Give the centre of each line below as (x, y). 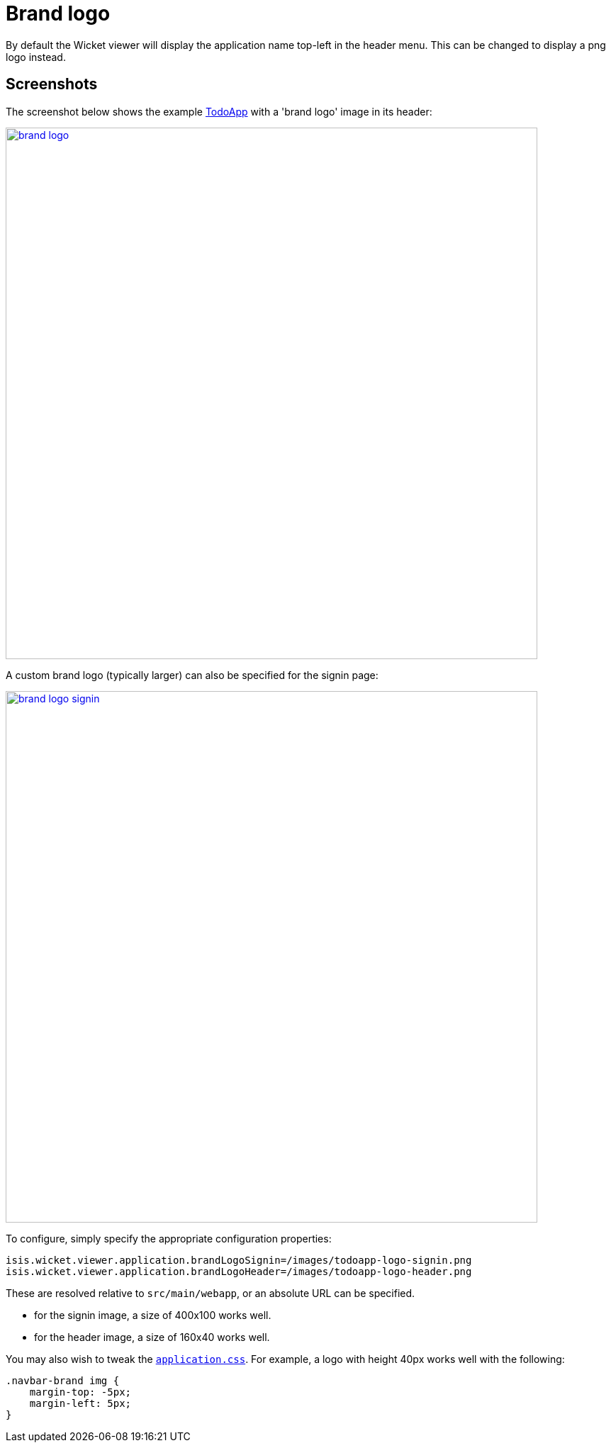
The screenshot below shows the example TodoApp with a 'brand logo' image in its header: (219, 111)
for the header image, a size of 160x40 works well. (152, 1337)
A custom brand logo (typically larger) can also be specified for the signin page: (192, 675)
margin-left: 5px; (80, 1403)
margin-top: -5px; (80, 1392)
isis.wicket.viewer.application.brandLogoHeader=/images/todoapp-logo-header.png (239, 1271)
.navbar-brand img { (63, 1380)
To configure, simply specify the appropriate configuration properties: (169, 1238)
